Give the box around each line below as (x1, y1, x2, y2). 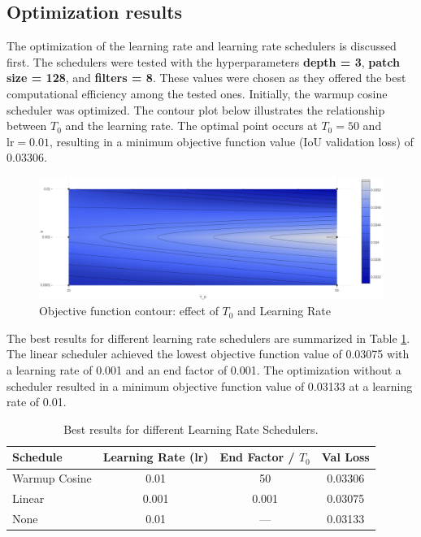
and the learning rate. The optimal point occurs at (65, 117, 318, 134)
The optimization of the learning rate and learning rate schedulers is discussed (7, 37, 397, 54)
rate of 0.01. (7, 393, 67, 410)
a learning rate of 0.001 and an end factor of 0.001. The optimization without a (7, 362, 401, 379)
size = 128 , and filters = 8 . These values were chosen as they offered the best (7, 69, 406, 86)
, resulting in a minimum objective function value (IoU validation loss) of (49, 132, 414, 149)
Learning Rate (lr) (102, 448, 209, 466)
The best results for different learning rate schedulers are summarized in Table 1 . (7, 329, 410, 346)
